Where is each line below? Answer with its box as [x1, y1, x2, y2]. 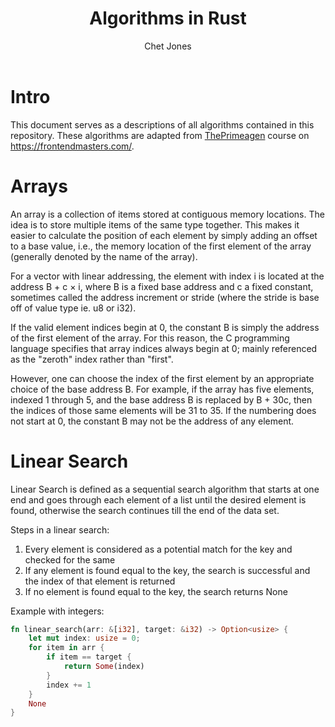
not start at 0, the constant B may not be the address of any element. [10, 415, 295, 427]
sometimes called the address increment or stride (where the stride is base [10, 291, 320, 303]
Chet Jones [144, 40, 192, 52]
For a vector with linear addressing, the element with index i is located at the [10, 270, 325, 282]
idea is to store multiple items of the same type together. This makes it [10, 218, 300, 231]
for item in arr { [28, 643, 105, 653]
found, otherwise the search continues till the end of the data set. [10, 504, 280, 516]
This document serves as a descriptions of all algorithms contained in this [10, 118, 315, 131]
